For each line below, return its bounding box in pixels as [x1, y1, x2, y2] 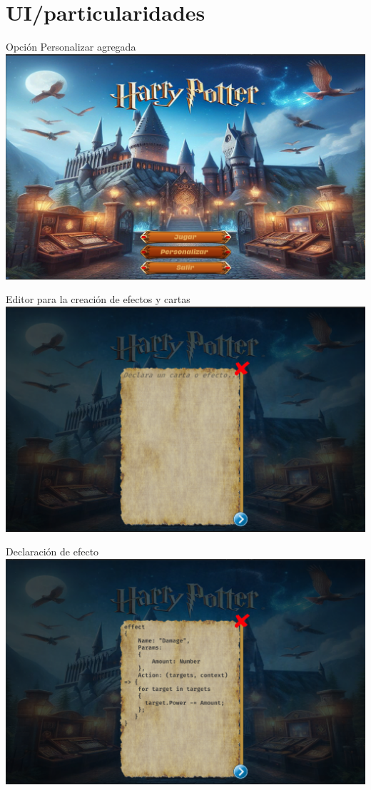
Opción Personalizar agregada [6, 39, 136, 54]
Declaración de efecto [6, 544, 99, 559]
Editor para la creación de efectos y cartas [6, 292, 190, 307]
